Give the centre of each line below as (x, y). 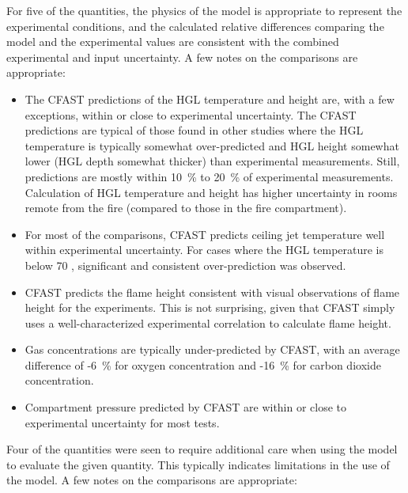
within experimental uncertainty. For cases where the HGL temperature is (204, 250)
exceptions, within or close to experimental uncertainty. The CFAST (191, 114)
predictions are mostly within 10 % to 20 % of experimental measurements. (209, 176)
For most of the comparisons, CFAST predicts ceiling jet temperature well (205, 234)
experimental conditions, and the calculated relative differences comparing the (195, 26)
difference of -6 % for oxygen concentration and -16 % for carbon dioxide (203, 364)
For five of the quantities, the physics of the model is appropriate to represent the (204, 10)
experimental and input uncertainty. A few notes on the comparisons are (182, 57)
